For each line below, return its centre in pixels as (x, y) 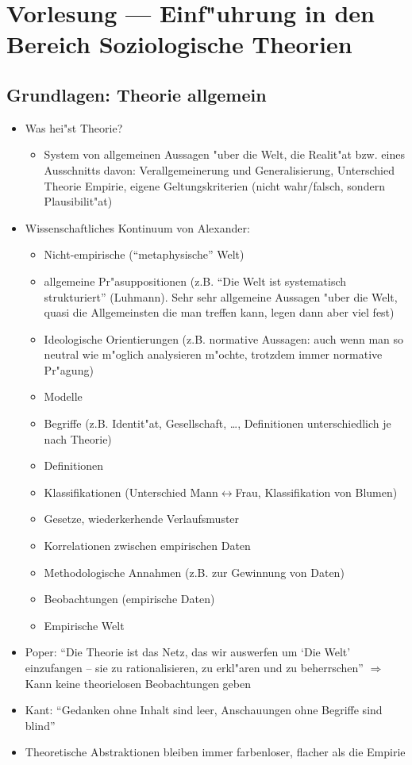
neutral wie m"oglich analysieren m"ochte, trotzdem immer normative (213, 354)
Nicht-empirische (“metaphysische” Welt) (144, 254)
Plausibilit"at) (78, 201)
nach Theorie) (78, 438)
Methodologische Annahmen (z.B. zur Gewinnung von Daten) (194, 572)
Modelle (63, 396)
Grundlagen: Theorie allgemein (137, 94)
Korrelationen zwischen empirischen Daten (147, 546)
